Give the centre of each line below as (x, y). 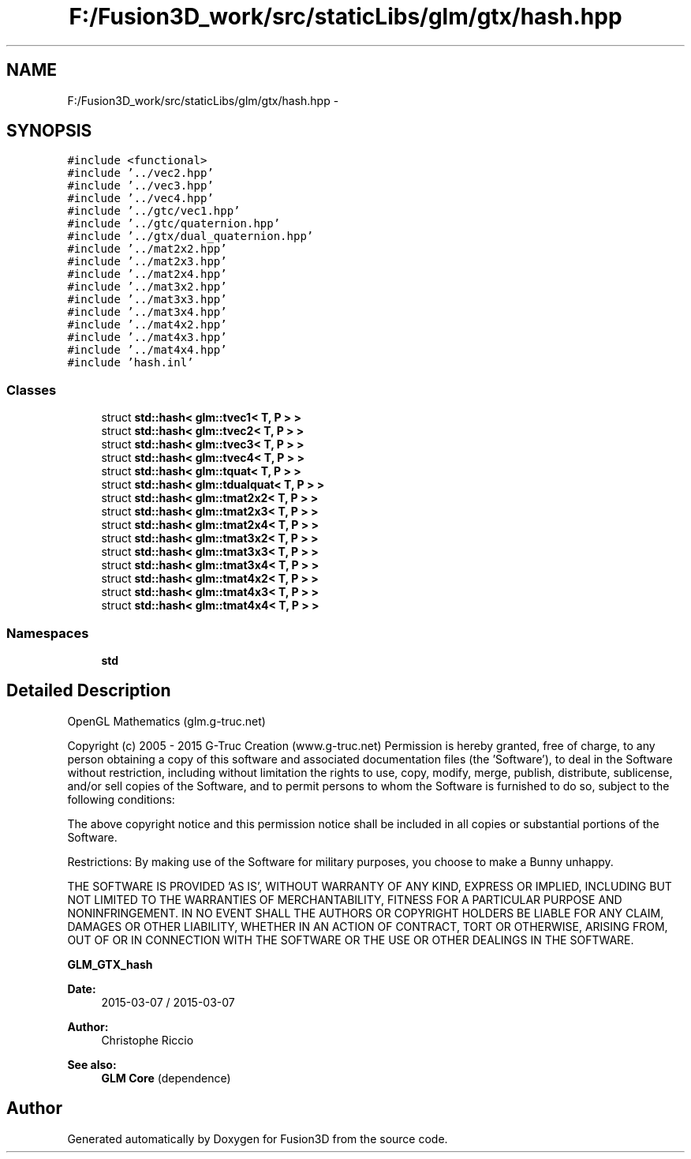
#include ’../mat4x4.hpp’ (147, 350)
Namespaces (48, 633)
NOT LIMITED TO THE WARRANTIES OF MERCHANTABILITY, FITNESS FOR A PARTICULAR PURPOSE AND (345, 899)
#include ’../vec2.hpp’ (140, 173)
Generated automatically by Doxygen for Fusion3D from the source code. (258, 1138)
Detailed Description (89, 691)
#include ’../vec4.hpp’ (140, 199)
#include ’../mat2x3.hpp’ (147, 262)
